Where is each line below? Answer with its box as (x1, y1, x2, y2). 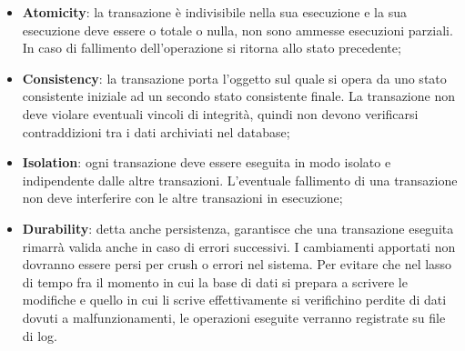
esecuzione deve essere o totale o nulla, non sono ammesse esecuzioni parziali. (22, 20, 453, 39)
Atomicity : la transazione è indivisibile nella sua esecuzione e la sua (22, 3, 407, 21)
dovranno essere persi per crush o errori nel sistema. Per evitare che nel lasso (22, 255, 452, 274)
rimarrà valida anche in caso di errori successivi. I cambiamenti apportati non (22, 236, 456, 256)
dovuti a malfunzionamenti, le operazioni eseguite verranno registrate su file (22, 307, 446, 326)
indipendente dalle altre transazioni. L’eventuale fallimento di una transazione (22, 170, 458, 189)
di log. (22, 326, 57, 345)
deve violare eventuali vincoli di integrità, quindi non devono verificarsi (22, 104, 419, 123)
